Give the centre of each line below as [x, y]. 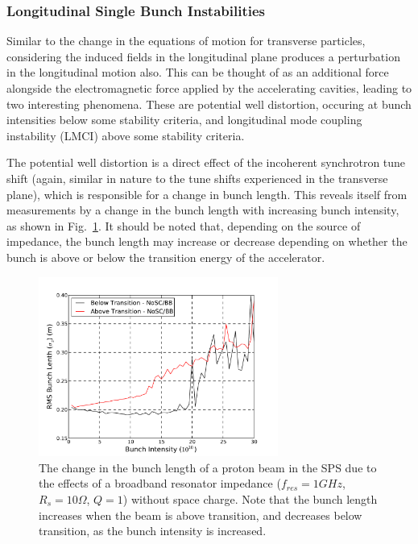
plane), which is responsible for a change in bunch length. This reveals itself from [207, 194]
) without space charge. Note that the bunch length [250, 498]
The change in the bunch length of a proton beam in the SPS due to [208, 467]
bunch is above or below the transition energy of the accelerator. [166, 257]
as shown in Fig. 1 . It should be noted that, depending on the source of [184, 225]
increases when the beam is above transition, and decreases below [201, 515]
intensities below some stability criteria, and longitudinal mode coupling [184, 120]
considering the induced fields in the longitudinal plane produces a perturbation [203, 56]
